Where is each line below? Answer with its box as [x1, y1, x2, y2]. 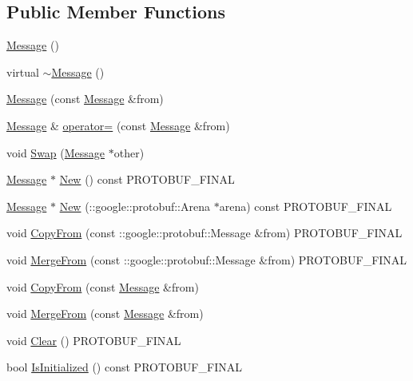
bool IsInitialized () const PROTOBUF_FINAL [6, 359, 242, 375]
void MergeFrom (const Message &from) [6, 305, 204, 322]
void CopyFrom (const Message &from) [6, 278, 199, 295]
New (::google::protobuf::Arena [59, 197, 211, 214]
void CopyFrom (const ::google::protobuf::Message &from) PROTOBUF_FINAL [6, 224, 403, 241]
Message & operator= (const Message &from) [6, 117, 230, 133]
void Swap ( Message [6, 144, 105, 161]
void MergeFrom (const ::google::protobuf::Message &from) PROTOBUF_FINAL [6, 251, 407, 268]
